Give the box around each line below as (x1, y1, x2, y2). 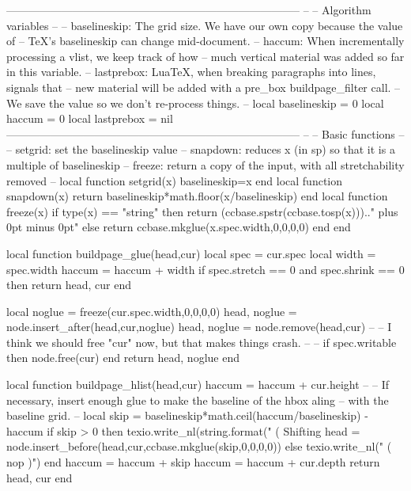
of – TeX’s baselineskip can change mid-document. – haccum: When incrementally (6, 32, 405, 49)
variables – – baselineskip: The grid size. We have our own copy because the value (6, 17, 403, 33)
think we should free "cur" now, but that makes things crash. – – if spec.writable (6, 333, 397, 350)
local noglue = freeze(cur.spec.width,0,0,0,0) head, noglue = (6, 303, 297, 319)
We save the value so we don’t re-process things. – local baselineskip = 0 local (6, 94, 384, 111)
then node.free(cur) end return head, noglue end (6, 349, 239, 366)
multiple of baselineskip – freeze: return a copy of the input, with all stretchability (6, 156, 405, 173)
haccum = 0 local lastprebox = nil (6, 110, 173, 127)
